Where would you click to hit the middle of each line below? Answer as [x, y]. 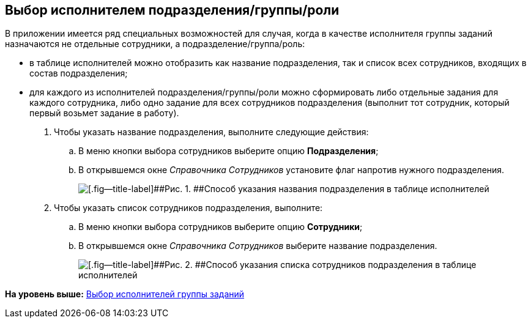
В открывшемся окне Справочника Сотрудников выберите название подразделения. [258, 246]
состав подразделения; [79, 73]
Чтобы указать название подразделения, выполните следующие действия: [211, 132]
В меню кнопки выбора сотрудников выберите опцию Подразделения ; [228, 151]
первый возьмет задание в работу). [104, 113]
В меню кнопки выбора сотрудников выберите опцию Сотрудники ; [221, 227]
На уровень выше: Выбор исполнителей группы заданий [125, 294]
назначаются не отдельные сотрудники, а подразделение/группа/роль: [155, 44]
